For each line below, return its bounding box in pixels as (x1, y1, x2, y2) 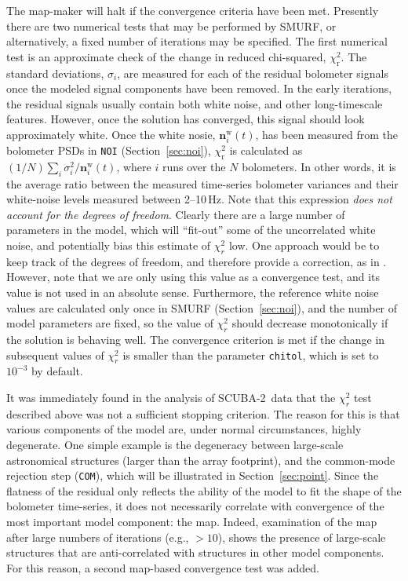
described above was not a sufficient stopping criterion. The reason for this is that (6, 405, 400, 422)
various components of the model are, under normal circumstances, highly (6, 421, 362, 437)
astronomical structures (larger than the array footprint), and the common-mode (6, 451, 395, 468)
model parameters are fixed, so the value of (6, 315, 213, 331)
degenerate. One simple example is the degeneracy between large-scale (6, 437, 344, 453)
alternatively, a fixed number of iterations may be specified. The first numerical (6, 33, 388, 49)
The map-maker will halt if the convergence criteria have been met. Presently (6, 2, 379, 18)
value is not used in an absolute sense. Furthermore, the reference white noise (6, 284, 379, 301)
